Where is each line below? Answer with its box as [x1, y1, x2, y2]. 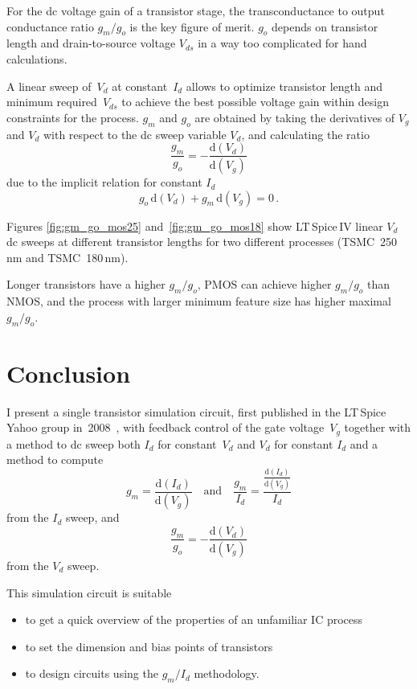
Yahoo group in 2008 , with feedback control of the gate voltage [6, 419, 325, 436]
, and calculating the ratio [241, 125, 370, 142]
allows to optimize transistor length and [186, 77, 383, 94]
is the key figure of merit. [129, 18, 255, 35]
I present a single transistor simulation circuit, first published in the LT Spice [6, 403, 386, 420]
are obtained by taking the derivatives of [194, 109, 395, 125]
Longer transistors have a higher [6, 276, 166, 293]
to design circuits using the [25, 665, 158, 682]
